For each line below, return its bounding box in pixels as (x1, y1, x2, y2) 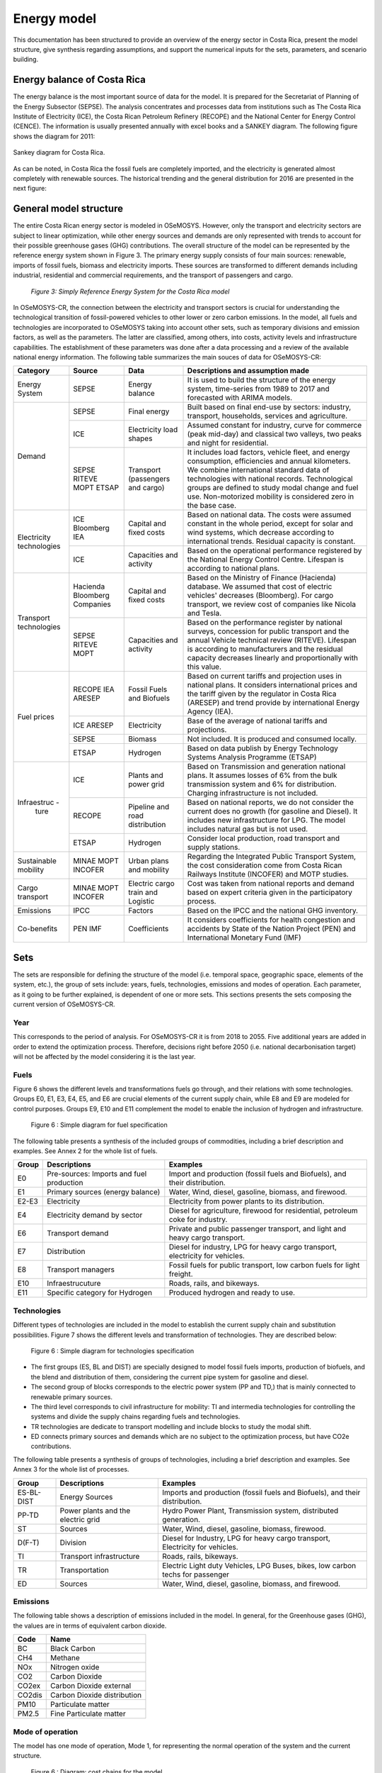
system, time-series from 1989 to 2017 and (187, 384, 330, 394)
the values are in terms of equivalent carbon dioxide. (13, 1621, 167, 1630)
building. (13, 55, 39, 64)
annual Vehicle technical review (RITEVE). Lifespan (187, 635, 357, 645)
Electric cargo (128, 879, 175, 889)
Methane (50, 1653, 81, 1663)
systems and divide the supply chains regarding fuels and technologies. (30, 1412, 241, 1421)
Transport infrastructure (59, 1551, 140, 1561)
